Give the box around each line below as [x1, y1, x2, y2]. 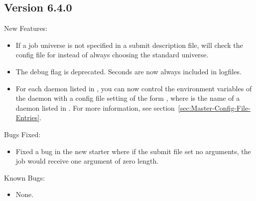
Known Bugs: [4, 172, 45, 183]
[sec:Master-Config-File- [178, 102, 251, 113]
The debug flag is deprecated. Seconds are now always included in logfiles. [15, 66, 242, 76]
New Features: [4, 23, 48, 33]
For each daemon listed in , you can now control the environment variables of [15, 83, 252, 93]
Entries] [15, 112, 40, 123]
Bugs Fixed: [4, 129, 41, 139]
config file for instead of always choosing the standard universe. [15, 49, 209, 60]
